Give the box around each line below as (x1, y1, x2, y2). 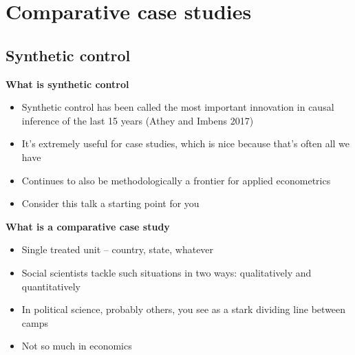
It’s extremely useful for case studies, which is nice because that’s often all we (21, 136, 350, 151)
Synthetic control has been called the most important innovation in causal (21, 100, 334, 114)
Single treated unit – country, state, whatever (21, 242, 214, 257)
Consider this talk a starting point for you (21, 196, 200, 211)
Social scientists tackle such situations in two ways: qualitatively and (21, 265, 312, 279)
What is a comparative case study (6, 219, 170, 233)
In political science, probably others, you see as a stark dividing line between (21, 302, 346, 316)
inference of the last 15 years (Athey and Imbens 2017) (21, 113, 254, 127)
